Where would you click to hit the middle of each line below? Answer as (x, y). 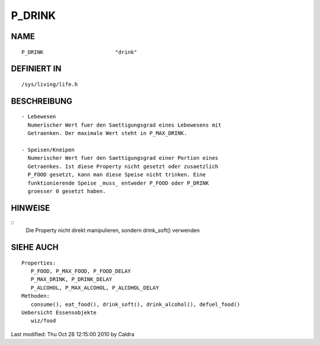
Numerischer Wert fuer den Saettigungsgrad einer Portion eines (123, 158)
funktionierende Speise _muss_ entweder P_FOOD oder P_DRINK (118, 183)
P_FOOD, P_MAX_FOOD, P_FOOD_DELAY (81, 271)
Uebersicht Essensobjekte (59, 312)
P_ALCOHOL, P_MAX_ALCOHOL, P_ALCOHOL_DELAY (95, 288)
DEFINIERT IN (36, 69)
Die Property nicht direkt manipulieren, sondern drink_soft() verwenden (113, 230)
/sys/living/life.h (50, 84)
